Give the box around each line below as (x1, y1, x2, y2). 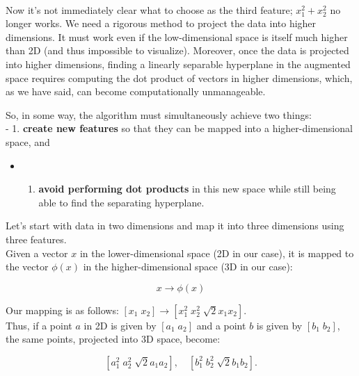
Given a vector (6, 245, 68, 260)
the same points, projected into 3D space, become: (6, 332, 221, 346)
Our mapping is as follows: (6, 302, 119, 317)
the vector (6, 259, 49, 274)
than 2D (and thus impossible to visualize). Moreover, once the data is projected (6, 43, 349, 58)
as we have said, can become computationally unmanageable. (6, 84, 266, 99)
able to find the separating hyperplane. (38, 195, 205, 209)
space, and (6, 134, 50, 149)
